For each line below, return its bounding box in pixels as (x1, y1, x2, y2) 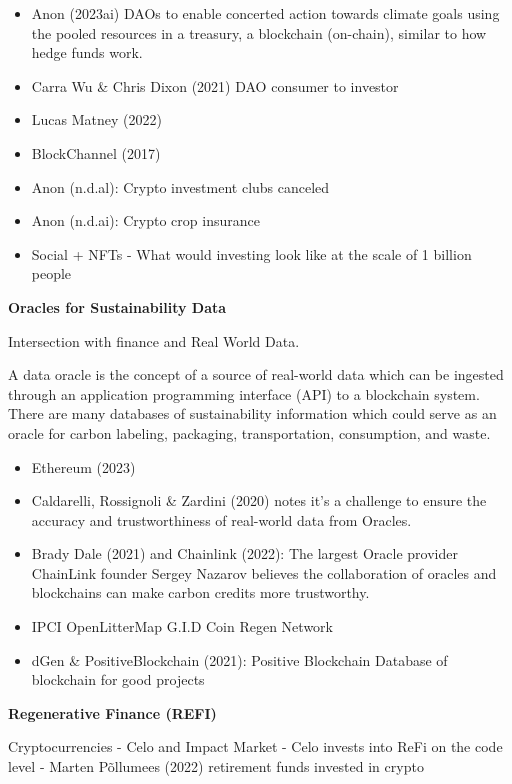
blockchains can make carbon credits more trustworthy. (31, 582, 370, 603)
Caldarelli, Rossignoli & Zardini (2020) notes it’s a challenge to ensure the (31, 490, 487, 511)
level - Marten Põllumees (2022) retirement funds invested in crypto (8, 756, 424, 777)
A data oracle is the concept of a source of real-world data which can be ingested (8, 364, 504, 385)
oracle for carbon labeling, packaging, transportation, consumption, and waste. (8, 422, 491, 443)
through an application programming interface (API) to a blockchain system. (8, 383, 480, 404)
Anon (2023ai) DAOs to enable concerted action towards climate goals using (31, 3, 500, 23)
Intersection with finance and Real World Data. (8, 330, 300, 351)
